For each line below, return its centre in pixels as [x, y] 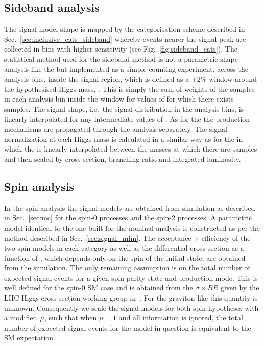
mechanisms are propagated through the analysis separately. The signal [116, 129]
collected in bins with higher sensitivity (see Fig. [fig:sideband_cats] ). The [121, 49]
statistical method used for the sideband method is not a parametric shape [121, 58]
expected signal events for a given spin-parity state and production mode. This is [131, 277]
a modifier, [21, 318]
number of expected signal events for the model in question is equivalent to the [128, 327]
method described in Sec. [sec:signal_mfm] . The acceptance [98, 238]
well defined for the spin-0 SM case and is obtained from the [99, 288]
